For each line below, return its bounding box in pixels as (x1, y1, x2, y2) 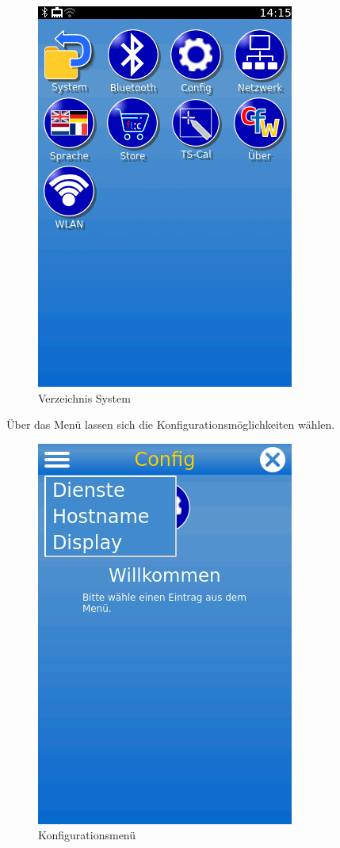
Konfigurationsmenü (38, 827, 136, 843)
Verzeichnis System (38, 389, 131, 406)
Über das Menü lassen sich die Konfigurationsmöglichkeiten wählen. (6, 416, 335, 433)
